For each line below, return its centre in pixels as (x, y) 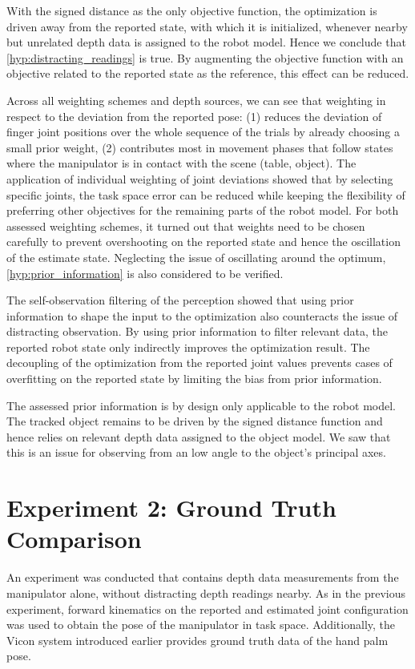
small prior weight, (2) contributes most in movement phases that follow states (200, 147)
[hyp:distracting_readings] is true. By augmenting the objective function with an (205, 57)
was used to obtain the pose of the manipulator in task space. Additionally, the (201, 625)
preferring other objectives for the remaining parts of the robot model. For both (203, 210)
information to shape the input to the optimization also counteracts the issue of (202, 315)
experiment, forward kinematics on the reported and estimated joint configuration (207, 609)
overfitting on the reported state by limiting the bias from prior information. (194, 379)
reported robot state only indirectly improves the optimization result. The (188, 347)
